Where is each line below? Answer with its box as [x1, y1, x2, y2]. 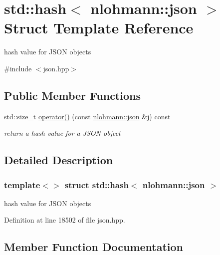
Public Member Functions [4, 87, 141, 103]
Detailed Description [4, 152, 113, 168]
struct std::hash [64, 178, 129, 191]
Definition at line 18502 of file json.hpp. [4, 215, 125, 225]
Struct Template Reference [4, 17, 194, 38]
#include [4, 63, 32, 73]
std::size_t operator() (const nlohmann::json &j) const [4, 111, 171, 121]
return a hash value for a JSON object [4, 128, 121, 138]
